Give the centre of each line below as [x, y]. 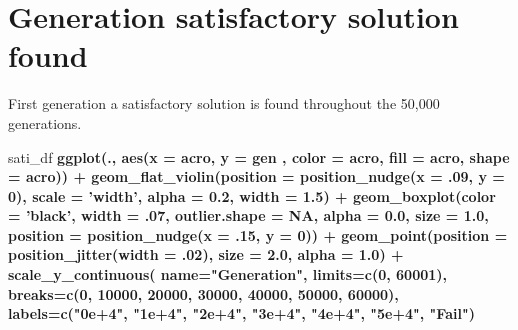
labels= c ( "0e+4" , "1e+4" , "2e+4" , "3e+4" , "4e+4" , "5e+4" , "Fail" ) [241, 313]
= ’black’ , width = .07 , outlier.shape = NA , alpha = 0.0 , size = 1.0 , [248, 215]
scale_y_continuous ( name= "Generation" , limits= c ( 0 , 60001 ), [228, 274]
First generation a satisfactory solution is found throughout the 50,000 [224, 103]
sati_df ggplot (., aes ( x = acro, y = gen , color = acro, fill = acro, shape [259, 156]
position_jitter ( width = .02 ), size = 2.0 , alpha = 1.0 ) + [206, 254]
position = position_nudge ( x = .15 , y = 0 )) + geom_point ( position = [258, 234]
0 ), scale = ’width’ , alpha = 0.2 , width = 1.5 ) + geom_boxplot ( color [252, 195]
